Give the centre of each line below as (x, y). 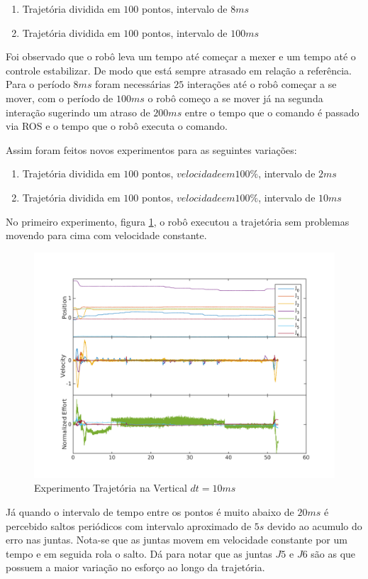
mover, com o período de (60, 98)
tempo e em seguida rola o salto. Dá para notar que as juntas (139, 553)
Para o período (38, 84)
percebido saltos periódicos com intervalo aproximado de (129, 525)
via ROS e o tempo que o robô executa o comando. (117, 126)
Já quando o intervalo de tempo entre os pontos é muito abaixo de (150, 511)
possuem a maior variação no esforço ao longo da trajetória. (135, 567)
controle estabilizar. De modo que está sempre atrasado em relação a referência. (179, 70)
